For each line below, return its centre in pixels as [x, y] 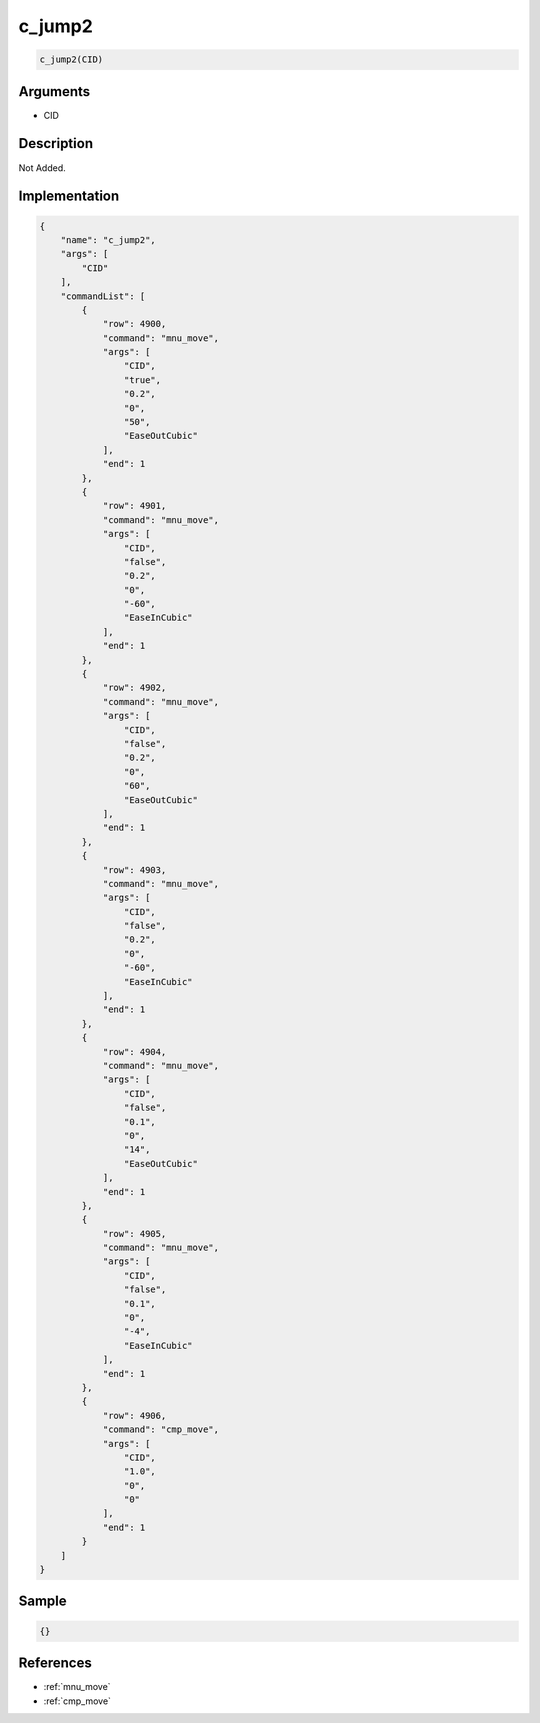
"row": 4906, [134, 1415]
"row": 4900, [134, 324]
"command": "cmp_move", [161, 1429]
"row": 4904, [134, 1051]
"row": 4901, [134, 506]
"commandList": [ [103, 296]
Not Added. [42, 167]
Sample [42, 1601]
